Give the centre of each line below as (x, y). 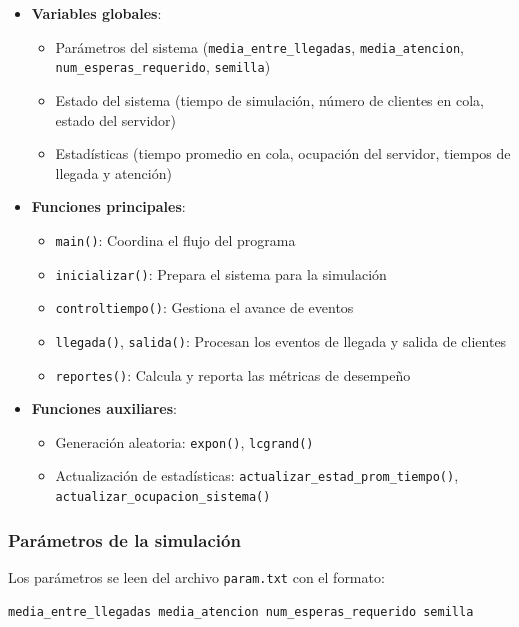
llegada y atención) (113, 172)
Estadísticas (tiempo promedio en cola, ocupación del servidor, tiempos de (283, 153)
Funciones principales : (108, 206)
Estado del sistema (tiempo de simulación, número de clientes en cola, (269, 99)
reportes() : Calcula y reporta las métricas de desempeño (233, 374)
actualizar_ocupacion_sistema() (163, 497)
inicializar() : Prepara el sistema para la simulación (221, 273)
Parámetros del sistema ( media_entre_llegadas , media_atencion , (260, 46)
